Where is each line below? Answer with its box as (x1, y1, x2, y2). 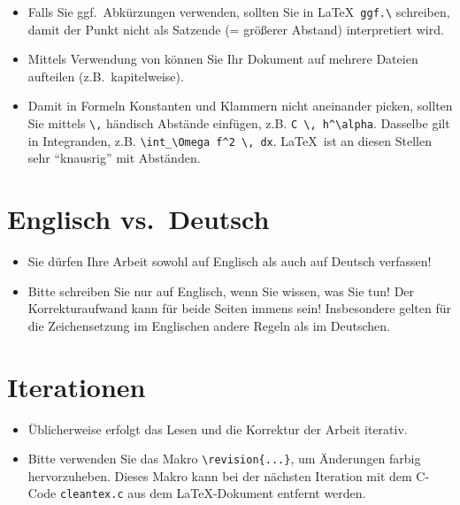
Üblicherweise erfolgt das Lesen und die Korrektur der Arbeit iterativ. (27, 419, 408, 438)
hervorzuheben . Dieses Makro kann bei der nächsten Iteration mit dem (27, 466, 412, 485)
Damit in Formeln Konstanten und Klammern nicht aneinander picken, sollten (27, 96, 453, 115)
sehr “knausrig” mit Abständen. (27, 149, 201, 167)
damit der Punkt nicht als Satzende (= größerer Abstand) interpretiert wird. (27, 19, 444, 38)
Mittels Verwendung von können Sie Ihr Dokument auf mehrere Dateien (27, 50, 418, 68)
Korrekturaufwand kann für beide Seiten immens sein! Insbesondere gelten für (27, 299, 451, 318)
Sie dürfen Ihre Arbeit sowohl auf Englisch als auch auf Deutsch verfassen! (27, 252, 432, 271)
